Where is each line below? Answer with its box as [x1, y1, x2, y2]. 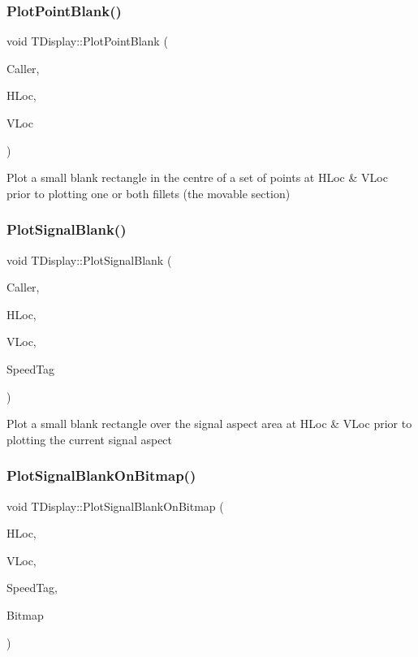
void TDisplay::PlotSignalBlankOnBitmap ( [6, 497, 224, 514]
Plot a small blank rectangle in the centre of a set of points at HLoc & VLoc [6, 169, 388, 186]
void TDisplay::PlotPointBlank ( [6, 32, 168, 50]
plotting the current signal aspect [6, 430, 173, 447]
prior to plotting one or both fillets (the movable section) [6, 184, 291, 201]
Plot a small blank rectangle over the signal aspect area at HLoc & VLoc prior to [6, 415, 412, 432]
